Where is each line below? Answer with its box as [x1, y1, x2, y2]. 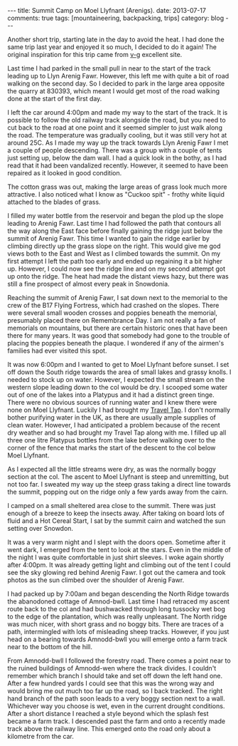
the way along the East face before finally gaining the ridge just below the [7, 227, 223, 235]
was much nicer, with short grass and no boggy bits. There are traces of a [7, 620, 224, 628]
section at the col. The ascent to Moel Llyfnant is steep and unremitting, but [7, 472, 229, 481]
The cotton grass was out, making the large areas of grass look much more [7, 182, 227, 191]
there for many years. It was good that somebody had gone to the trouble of [7, 331, 230, 340]
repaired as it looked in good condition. [7, 169, 122, 177]
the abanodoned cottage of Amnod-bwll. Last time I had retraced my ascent [7, 597, 229, 606]
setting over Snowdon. [7, 524, 73, 532]
